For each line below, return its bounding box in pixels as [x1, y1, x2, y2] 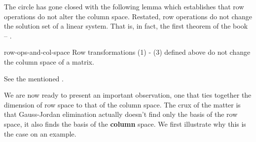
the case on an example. [4, 128, 76, 139]
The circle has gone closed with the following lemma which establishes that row [4, 1, 244, 11]
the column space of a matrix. [4, 56, 94, 67]
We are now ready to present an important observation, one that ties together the [4, 90, 252, 100]
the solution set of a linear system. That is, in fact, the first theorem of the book [4, 21, 248, 31]
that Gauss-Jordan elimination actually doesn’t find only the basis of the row [4, 109, 238, 119]
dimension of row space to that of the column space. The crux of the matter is [4, 99, 241, 109]
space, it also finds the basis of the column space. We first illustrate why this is [4, 118, 246, 129]
